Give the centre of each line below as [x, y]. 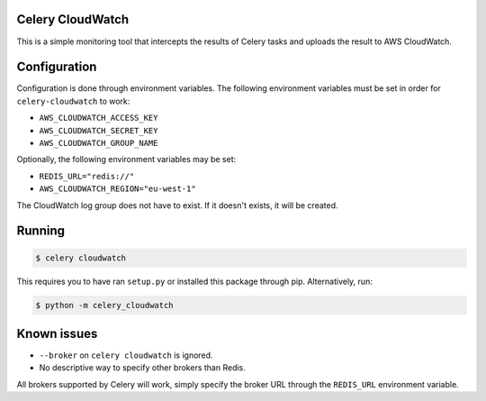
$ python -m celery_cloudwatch [105, 305]
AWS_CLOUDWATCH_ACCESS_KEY [99, 118]
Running [41, 231]
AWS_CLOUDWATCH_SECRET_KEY [99, 130]
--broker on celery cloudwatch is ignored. [126, 355]
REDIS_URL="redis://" [87, 176]
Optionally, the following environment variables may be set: [126, 159]
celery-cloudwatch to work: [73, 101]
